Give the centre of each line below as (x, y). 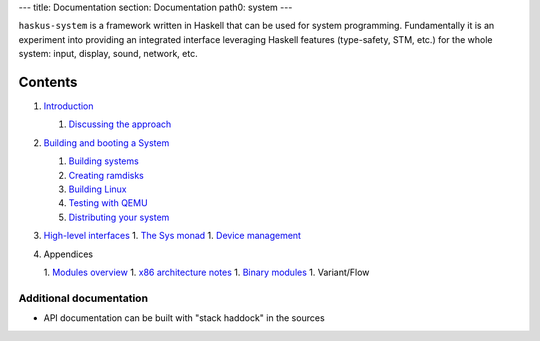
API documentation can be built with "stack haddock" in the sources (184, 318)
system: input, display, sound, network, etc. (108, 54)
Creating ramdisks (106, 175)
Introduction (68, 106)
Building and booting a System (106, 142)
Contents (48, 81)
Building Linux (97, 189)
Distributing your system (119, 217)
